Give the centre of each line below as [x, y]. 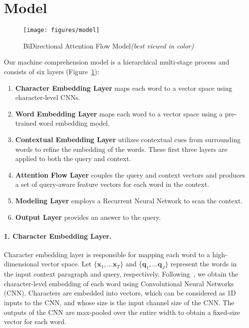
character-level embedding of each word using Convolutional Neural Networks [119, 283]
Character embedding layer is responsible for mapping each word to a [107, 254]
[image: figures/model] [62, 30]
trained [26, 123]
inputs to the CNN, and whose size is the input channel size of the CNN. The [119, 303]
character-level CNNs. [48, 97]
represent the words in [204, 264]
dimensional [22, 264]
